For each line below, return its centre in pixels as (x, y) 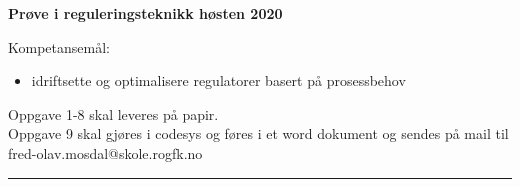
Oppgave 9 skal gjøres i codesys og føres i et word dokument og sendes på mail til (258, 133)
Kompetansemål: (59, 46)
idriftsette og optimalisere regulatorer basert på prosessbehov (218, 80)
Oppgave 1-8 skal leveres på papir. (113, 113)
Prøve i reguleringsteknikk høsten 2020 (145, 13)
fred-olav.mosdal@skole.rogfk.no (105, 152)
